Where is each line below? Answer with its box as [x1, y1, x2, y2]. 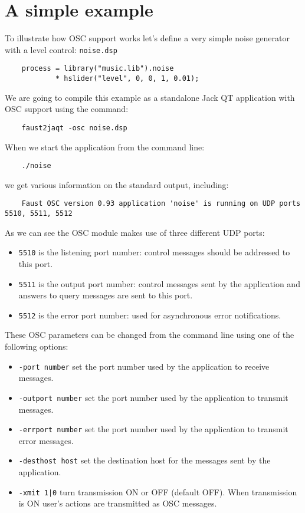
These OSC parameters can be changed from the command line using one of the [5, 328, 294, 341]
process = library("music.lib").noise [21, 64, 174, 73]
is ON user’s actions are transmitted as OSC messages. [18, 497, 217, 509]
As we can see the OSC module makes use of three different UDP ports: [5, 226, 265, 238]
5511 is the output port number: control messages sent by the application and [18, 277, 300, 290]
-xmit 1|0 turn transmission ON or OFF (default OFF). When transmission [18, 485, 297, 498]
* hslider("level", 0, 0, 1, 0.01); [55, 74, 199, 83]
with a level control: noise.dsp [5, 43, 117, 55]
